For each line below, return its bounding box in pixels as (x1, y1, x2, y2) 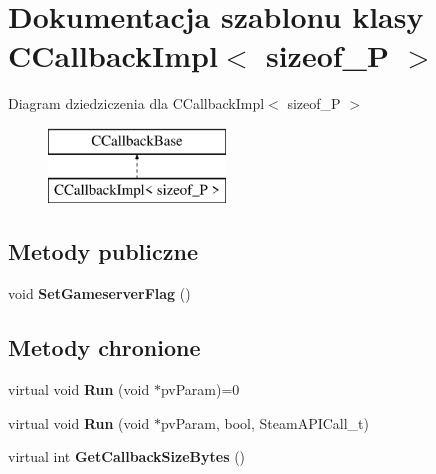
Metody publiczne (8, 236, 198, 267)
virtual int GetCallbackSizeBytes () (8, 446, 246, 467)
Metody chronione (8, 332, 201, 363)
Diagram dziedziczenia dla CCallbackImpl (8, 93, 265, 114)
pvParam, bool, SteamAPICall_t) (160, 412, 370, 433)
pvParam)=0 (160, 379, 240, 400)
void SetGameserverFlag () (8, 283, 191, 304)
